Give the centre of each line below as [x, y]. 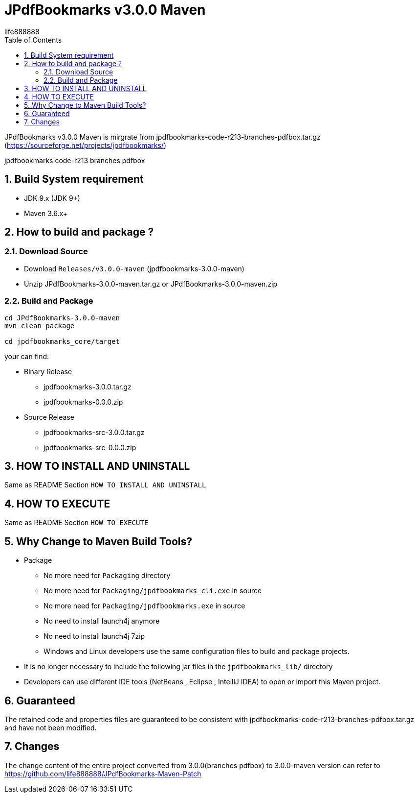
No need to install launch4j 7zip [94, 636]
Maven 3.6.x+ [46, 213]
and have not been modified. [51, 727]
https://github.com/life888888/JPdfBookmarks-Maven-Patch [103, 773]
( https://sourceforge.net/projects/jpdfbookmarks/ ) [85, 145]
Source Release [49, 417]
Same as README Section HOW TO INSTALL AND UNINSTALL [105, 485]
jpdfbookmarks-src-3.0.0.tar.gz [94, 432]
